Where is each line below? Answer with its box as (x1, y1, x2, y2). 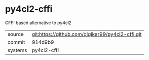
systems (7, 47, 27, 54)
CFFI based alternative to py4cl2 (5, 20, 72, 26)
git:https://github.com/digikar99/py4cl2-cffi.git (32, 30, 142, 37)
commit (7, 38, 25, 45)
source (7, 30, 24, 37)
